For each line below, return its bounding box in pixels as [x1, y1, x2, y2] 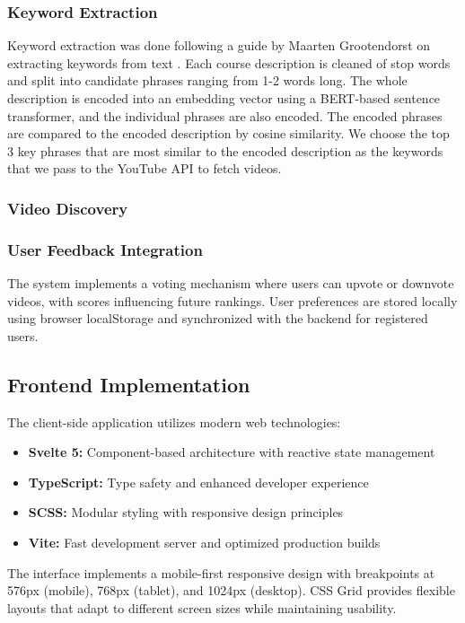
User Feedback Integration [7, 238, 203, 260]
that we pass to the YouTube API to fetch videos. [7, 159, 282, 178]
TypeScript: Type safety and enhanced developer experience [28, 472, 369, 491]
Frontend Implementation [7, 370, 250, 398]
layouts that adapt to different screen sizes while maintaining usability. [7, 598, 397, 617]
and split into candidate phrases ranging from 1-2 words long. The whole [7, 71, 408, 90]
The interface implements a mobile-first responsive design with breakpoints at [7, 563, 435, 582]
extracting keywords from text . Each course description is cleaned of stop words [7, 53, 451, 72]
